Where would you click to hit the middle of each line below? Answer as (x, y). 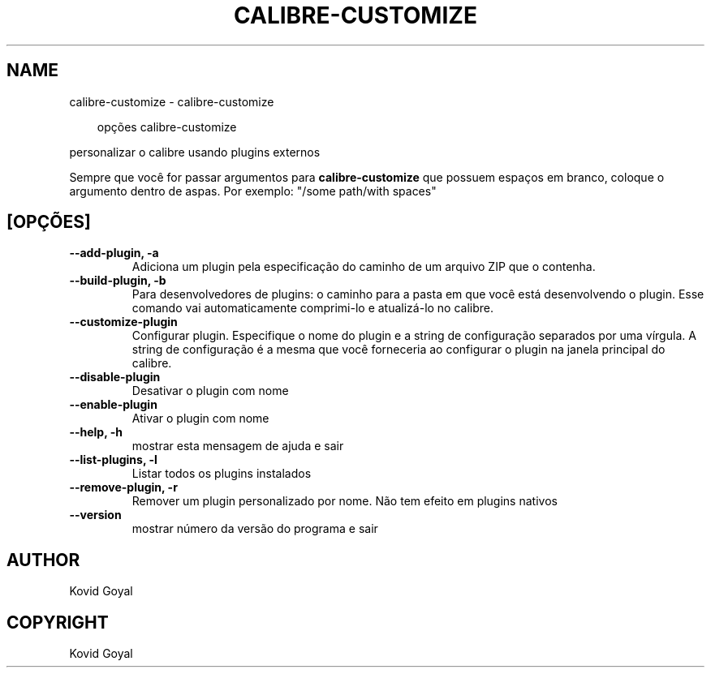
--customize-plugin (123, 322)
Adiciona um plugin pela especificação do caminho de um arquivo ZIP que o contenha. (364, 267)
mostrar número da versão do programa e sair (255, 529)
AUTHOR (43, 560)
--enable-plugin (113, 405)
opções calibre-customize (167, 127)
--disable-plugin (115, 377)
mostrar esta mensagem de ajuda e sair (238, 446)
